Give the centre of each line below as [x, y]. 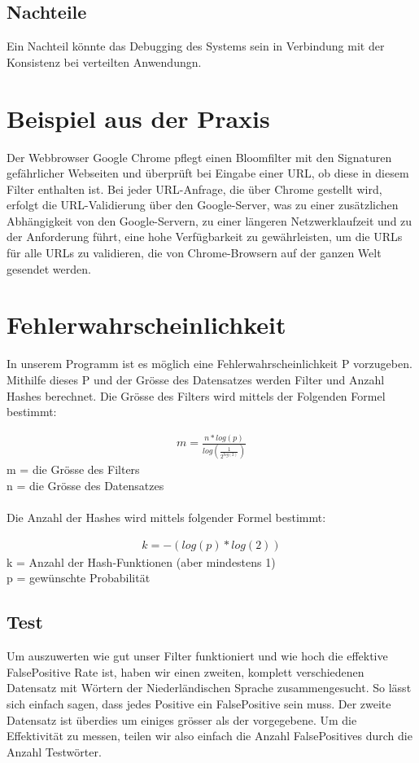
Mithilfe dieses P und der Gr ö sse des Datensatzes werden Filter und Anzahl [196, 379]
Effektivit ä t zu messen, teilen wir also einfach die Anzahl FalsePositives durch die [209, 736]
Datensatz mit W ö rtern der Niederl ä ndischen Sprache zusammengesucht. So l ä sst [209, 688]
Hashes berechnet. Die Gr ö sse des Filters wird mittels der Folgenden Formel [196, 395]
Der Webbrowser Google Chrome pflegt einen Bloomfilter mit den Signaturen [199, 157]
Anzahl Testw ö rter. [54, 751]
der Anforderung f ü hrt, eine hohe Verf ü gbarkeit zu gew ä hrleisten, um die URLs [205, 237]
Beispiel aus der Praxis [138, 118]
